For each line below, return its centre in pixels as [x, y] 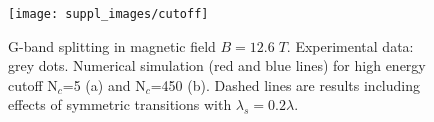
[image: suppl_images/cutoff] [108, 14]
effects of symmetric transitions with [120, 104]
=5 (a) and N [104, 84]
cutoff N [33, 84]
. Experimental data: [350, 45]
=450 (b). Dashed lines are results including [285, 84]
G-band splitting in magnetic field [112, 45]
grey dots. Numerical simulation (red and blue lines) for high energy [217, 65]
